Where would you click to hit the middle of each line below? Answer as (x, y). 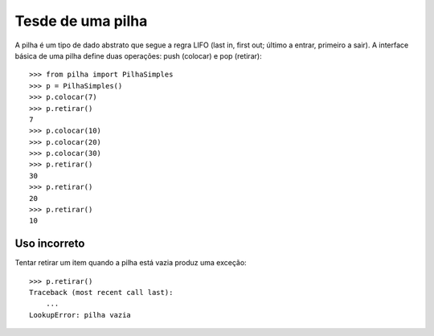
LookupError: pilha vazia (80, 315)
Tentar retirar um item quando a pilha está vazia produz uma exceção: (131, 263)
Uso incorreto (50, 244)
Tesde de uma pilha (81, 21)
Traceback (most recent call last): (101, 293)
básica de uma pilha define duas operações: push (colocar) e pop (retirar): (138, 55)
